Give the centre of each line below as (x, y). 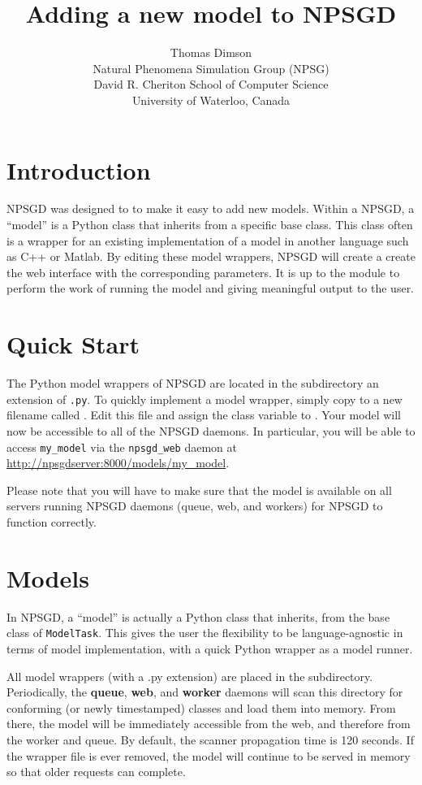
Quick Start (73, 344)
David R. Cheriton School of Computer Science (211, 84)
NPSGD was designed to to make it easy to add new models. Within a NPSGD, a (211, 208)
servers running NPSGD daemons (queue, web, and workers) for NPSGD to (195, 506)
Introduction (79, 169)
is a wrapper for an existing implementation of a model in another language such (208, 240)
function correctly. (52, 522)
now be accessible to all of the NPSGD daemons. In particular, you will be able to (211, 430)
